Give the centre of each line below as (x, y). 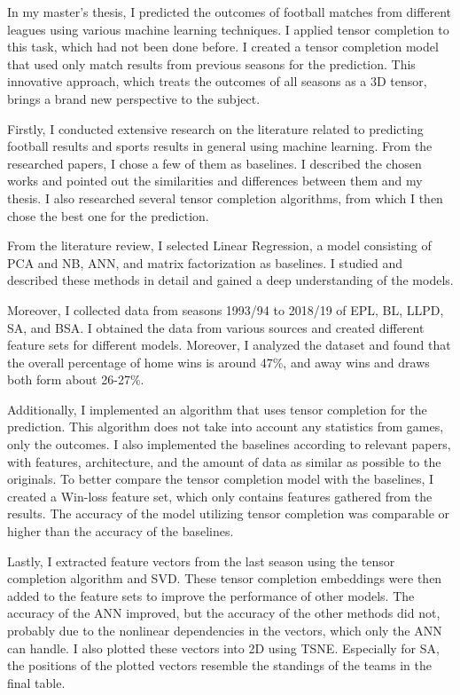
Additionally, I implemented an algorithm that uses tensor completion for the (217, 409)
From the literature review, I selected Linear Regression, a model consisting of (219, 245)
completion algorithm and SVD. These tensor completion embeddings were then (225, 578)
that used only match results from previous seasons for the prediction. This (211, 63)
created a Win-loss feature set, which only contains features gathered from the (220, 496)
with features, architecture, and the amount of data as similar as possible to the (224, 461)
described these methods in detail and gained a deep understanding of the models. (230, 280)
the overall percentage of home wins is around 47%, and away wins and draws (218, 362)
